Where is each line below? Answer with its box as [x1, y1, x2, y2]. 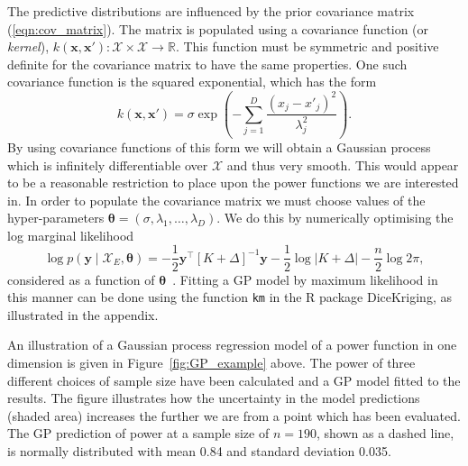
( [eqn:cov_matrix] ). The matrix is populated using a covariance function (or [7, 19, 429, 38]
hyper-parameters [7, 208, 105, 227]
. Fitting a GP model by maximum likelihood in [172, 270, 438, 288]
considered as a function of [7, 270, 155, 288]
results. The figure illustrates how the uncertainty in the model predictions [7, 388, 420, 407]
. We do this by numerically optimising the [216, 208, 454, 227]
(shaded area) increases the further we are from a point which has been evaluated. [7, 406, 461, 425]
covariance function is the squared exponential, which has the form [7, 72, 377, 91]
